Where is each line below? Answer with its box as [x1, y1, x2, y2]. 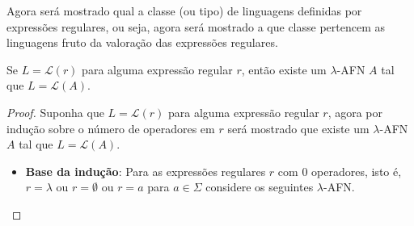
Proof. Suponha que [6, 103, 104, 120]
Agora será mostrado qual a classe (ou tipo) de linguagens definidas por [6, 2, 362, 19]
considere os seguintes [205, 178, 314, 195]
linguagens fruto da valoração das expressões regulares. [6, 34, 278, 51]
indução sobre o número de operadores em [6, 119, 215, 136]
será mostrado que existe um [227, 119, 370, 136]
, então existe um [241, 61, 327, 77]
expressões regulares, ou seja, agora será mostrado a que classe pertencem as [6, 18, 386, 35]
